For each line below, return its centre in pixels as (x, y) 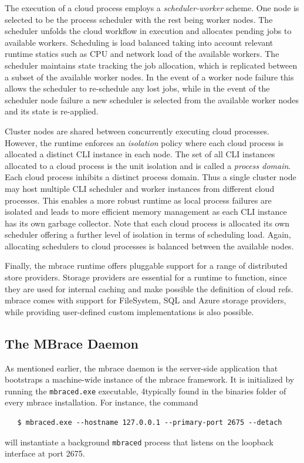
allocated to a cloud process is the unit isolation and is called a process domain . (148, 165)
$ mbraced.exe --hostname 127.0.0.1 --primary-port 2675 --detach (150, 423)
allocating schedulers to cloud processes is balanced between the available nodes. (149, 246)
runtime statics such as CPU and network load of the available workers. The (142, 54)
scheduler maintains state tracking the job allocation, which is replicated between (151, 65)
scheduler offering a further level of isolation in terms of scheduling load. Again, (148, 234)
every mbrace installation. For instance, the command (102, 402)
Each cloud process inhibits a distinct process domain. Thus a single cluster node (151, 177)
